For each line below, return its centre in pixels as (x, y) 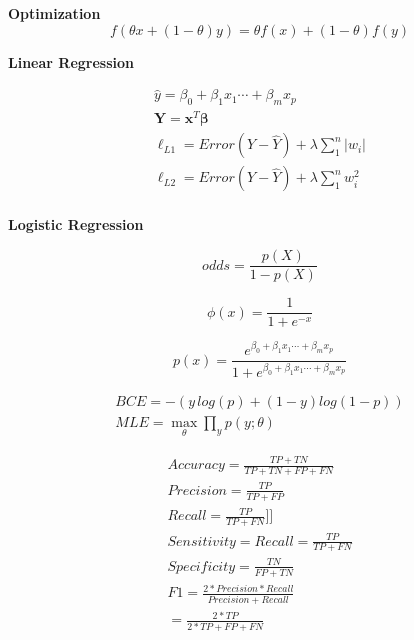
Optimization (54, 13)
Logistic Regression (76, 224)
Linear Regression (71, 61)
